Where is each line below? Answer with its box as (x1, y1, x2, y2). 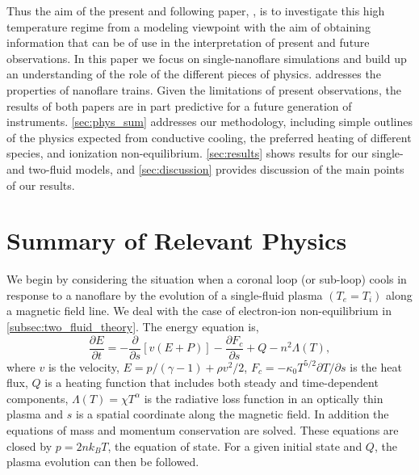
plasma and (6, 406, 64, 422)
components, (6, 389, 69, 406)
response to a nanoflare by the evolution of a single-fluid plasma (6, 286, 323, 303)
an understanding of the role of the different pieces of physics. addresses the (6, 65, 381, 82)
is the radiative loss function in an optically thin (144, 389, 383, 406)
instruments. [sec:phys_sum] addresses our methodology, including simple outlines (6, 113, 413, 130)
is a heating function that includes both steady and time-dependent (44, 374, 379, 391)
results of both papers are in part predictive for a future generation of (6, 97, 352, 114)
